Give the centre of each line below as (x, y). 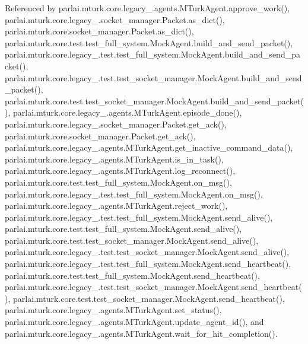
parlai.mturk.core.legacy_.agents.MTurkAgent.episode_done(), (127, 112)
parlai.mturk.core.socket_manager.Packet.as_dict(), (99, 31)
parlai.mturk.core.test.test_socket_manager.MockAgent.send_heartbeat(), (149, 298)
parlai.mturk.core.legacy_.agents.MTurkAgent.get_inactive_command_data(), (149, 147)
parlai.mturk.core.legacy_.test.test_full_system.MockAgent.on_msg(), (134, 194)
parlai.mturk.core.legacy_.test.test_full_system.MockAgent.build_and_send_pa (153, 54)
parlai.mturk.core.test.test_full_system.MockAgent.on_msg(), (118, 182)
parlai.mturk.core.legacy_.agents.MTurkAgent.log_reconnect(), (120, 171)
